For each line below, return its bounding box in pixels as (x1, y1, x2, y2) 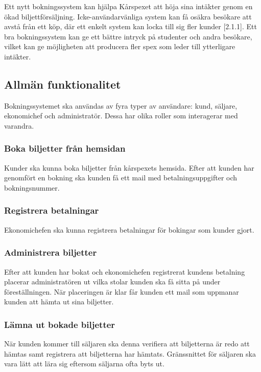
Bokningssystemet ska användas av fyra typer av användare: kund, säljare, (4, 100, 238, 111)
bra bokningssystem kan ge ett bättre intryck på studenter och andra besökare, (4, 31, 252, 42)
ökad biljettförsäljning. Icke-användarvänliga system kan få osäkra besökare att (4, 11, 252, 22)
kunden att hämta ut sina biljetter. (4, 296, 114, 307)
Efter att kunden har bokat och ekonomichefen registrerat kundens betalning (4, 266, 245, 277)
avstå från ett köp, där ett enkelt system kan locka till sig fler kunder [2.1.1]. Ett (4, 21, 257, 32)
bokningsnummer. (4, 182, 60, 193)
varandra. (4, 120, 34, 131)
